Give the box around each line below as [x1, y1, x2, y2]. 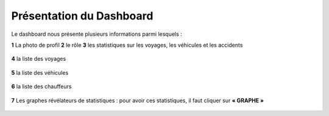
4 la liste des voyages [11, 55, 66, 63]
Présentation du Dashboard [11, 9, 154, 22]
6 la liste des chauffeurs [11, 83, 72, 90]
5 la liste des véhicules [11, 69, 69, 76]
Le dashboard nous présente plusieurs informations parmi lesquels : [11, 30, 182, 38]
